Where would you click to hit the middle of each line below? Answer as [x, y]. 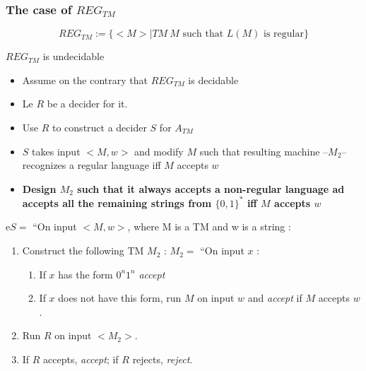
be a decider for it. [87, 104]
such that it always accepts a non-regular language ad [211, 188]
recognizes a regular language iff [91, 165]
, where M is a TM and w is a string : [209, 226]
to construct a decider [100, 127]
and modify [159, 151]
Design [39, 188]
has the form [85, 274]
